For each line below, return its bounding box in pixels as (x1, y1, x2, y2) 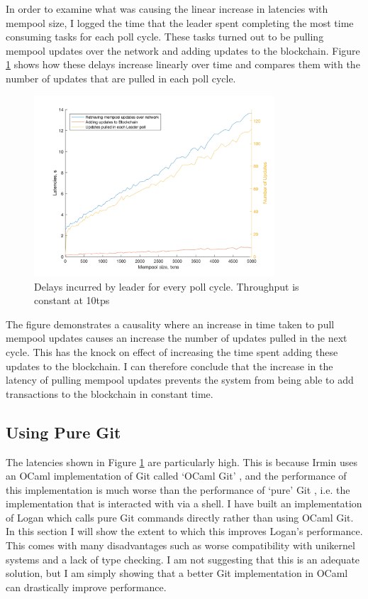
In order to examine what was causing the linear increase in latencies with (6, 1, 328, 16)
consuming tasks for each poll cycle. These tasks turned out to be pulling (6, 29, 324, 44)
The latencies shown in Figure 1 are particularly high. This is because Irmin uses (6, 454, 357, 469)
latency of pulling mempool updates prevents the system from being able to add (6, 372, 354, 387)
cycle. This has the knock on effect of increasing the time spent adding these (6, 344, 338, 359)
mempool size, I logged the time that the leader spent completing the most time (6, 15, 354, 30)
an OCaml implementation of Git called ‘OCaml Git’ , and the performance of (6, 468, 347, 483)
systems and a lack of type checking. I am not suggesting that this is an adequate (6, 551, 360, 566)
